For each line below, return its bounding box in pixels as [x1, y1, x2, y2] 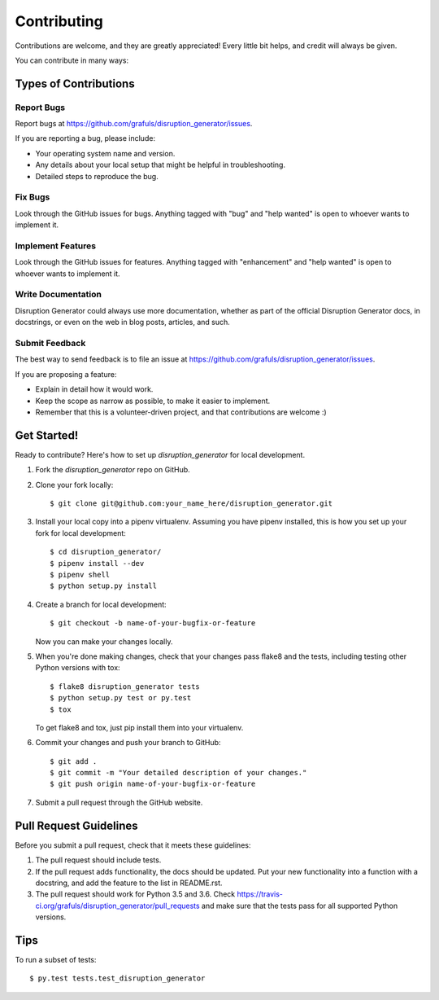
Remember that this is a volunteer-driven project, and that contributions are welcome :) [35, 407, 327, 417]
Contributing [15, 12, 103, 30]
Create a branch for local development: [35, 599, 167, 609]
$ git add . [50, 757, 98, 765]
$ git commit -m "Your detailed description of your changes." [50, 768, 307, 778]
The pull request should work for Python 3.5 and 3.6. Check [35, 889, 236, 899]
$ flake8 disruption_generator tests [50, 682, 201, 691]
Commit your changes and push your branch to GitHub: [35, 738, 221, 748]
